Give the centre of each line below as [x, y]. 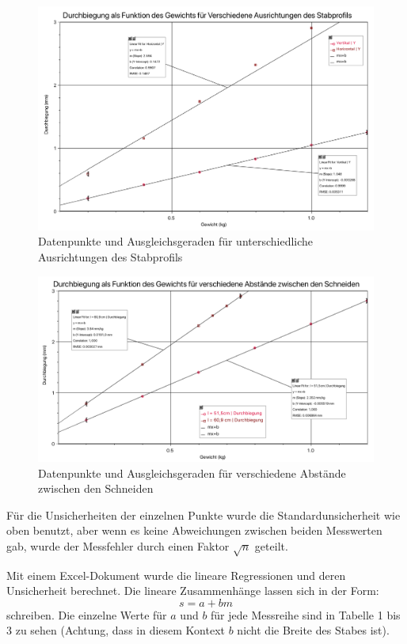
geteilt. [271, 545]
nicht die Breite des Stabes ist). [313, 630]
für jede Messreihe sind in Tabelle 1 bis [306, 614]
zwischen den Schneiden [96, 488]
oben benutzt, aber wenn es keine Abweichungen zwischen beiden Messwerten [194, 530]
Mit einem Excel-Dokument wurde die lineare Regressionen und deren [176, 575]
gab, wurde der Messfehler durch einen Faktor [118, 545]
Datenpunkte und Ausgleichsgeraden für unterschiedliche [176, 241]
